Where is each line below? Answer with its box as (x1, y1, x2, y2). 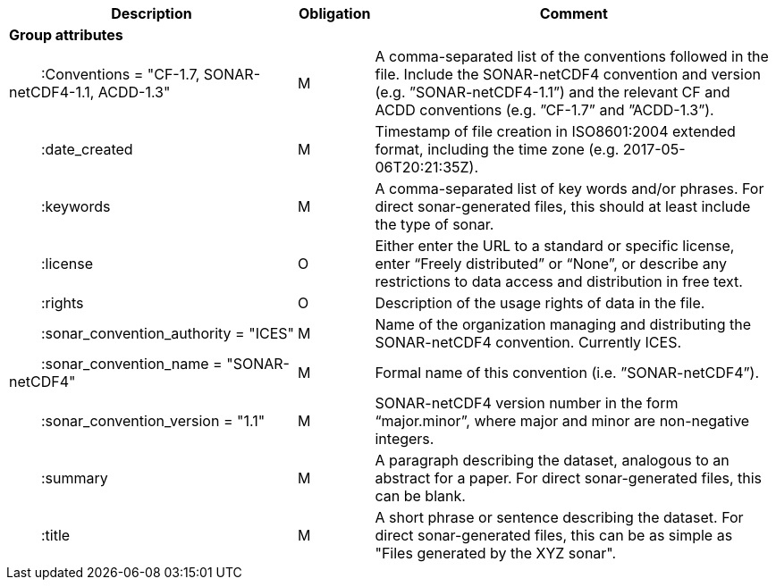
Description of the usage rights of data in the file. (375, 294, 705, 312)
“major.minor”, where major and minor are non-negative (375, 412, 750, 430)
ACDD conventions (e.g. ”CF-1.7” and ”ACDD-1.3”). (375, 101, 714, 119)
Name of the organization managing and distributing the (375, 315, 752, 333)
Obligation (298, 4, 371, 22)
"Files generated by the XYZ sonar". (375, 544, 617, 562)
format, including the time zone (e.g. (375, 140, 620, 158)
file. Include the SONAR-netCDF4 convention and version (375, 65, 761, 83)
